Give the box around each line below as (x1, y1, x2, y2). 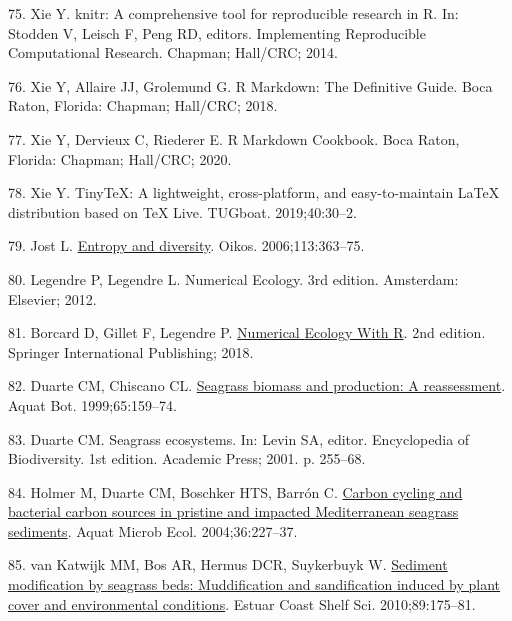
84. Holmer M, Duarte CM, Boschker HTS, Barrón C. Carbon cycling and (8, 481, 463, 502)
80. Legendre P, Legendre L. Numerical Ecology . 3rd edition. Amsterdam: (8, 268, 459, 289)
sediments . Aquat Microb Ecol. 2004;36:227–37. (8, 520, 298, 541)
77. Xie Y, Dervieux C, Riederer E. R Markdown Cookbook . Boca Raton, (8, 128, 460, 149)
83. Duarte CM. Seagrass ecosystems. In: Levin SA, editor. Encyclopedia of (8, 428, 470, 449)
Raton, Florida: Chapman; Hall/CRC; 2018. (8, 95, 278, 116)
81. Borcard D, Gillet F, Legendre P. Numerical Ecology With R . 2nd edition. (8, 322, 486, 343)
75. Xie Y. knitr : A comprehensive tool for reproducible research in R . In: (8, 3, 459, 23)
